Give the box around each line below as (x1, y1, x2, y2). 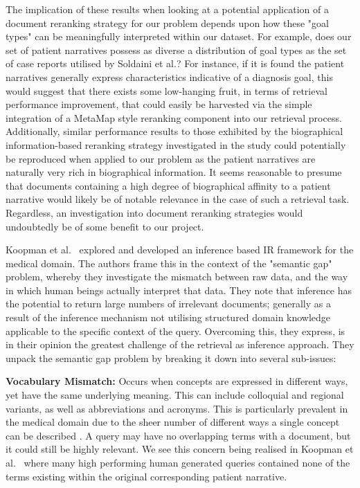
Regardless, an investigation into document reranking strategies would (6, 205, 303, 219)
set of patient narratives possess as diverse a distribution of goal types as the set (6, 42, 347, 57)
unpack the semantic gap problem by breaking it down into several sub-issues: (6, 350, 336, 365)
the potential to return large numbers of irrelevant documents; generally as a (6, 296, 331, 311)
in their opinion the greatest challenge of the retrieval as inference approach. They (6, 337, 354, 352)
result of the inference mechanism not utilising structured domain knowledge (6, 310, 331, 325)
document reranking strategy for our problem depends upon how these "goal (6, 15, 329, 30)
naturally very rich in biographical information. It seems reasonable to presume (6, 165, 342, 179)
